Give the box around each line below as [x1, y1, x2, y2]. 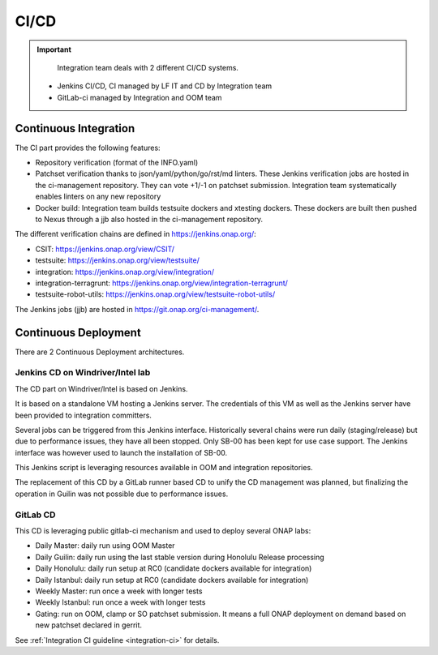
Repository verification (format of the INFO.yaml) [35, 158, 199, 168]
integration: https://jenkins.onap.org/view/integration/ [35, 267, 215, 276]
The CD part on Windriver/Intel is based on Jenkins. [15, 383, 188, 393]
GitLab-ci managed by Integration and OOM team [57, 92, 222, 102]
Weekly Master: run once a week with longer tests [35, 586, 203, 596]
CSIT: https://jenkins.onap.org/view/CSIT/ [35, 244, 174, 254]
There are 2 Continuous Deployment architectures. [15, 347, 185, 357]
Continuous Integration [15, 122, 135, 135]
